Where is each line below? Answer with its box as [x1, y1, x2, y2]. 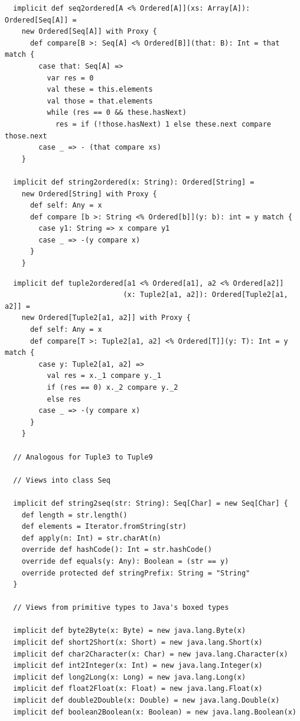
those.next [5, 131, 47, 140]
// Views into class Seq [13, 476, 110, 484]
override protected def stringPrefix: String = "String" [21, 568, 250, 577]
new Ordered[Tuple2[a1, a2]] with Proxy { [21, 313, 191, 322]
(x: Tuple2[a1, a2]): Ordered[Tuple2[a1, [123, 290, 288, 299]
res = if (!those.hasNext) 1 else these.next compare [55, 119, 272, 128]
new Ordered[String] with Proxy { [21, 189, 157, 198]
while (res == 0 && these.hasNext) [47, 108, 187, 117]
